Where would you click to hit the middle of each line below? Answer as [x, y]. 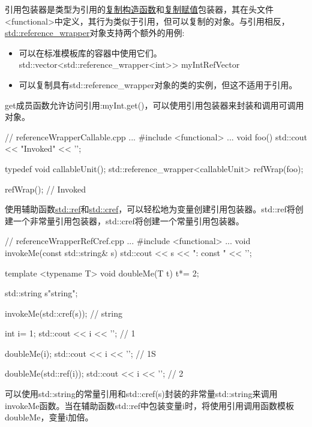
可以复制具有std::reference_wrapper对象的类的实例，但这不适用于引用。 [158, 84]
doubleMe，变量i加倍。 [49, 417]
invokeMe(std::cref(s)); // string [64, 313]
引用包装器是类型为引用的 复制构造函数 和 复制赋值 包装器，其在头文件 [139, 9]
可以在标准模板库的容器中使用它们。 [90, 52]
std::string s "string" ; [41, 293]
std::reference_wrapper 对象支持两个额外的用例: [95, 33]
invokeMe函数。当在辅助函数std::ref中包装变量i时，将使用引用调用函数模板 [149, 405]
